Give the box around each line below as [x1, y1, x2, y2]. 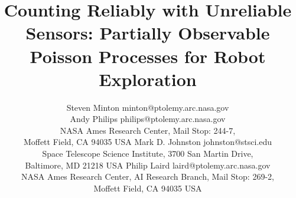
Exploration [99, 67, 197, 91]
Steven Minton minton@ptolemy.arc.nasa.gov [66, 101, 229, 113]
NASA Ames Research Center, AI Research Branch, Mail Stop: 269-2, [21, 170, 274, 183]
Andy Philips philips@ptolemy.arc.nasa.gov [70, 113, 226, 125]
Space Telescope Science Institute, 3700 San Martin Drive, [42, 147, 253, 160]
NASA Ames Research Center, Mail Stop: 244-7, [60, 124, 236, 136]
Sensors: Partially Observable [25, 21, 270, 45]
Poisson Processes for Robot [30, 44, 266, 68]
